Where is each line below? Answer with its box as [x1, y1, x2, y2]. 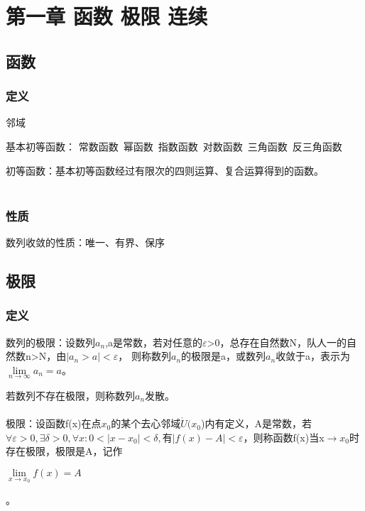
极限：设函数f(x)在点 [6, 416, 102, 431]
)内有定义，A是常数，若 [201, 416, 312, 431]
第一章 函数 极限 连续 [6, 1, 208, 31]
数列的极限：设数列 [6, 334, 95, 349]
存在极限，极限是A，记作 [6, 444, 123, 458]
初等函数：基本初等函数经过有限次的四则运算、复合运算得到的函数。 [6, 163, 324, 177]
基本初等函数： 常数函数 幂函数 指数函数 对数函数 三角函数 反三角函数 [6, 138, 342, 153]
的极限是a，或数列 [181, 348, 266, 363]
